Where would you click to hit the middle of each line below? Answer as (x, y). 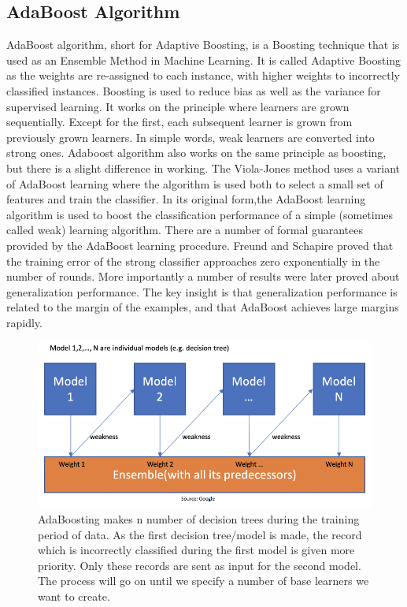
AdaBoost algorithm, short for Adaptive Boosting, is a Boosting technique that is (203, 45)
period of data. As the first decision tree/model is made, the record (200, 534)
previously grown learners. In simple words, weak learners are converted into (191, 137)
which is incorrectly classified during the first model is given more (196, 550)
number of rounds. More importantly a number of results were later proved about (203, 276)
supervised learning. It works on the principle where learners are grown (178, 106)
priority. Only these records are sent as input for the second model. (200, 565)
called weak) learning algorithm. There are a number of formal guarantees (185, 230)
